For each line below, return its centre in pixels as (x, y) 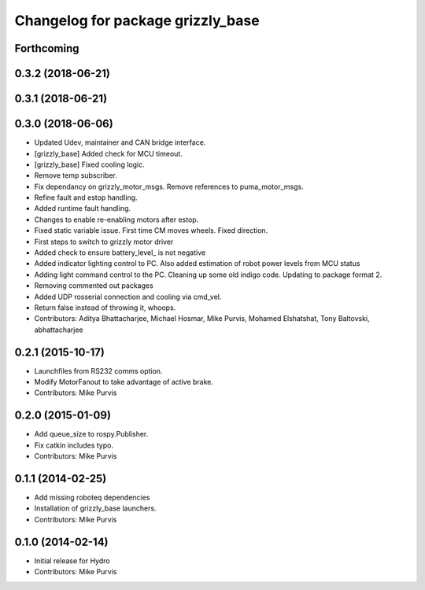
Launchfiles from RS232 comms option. (98, 371)
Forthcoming (47, 48)
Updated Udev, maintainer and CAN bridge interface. (120, 142)
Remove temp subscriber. (76, 175)
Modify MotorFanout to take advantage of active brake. (124, 382)
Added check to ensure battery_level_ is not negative (120, 253)
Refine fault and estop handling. (86, 197)
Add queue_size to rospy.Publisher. (91, 434)
